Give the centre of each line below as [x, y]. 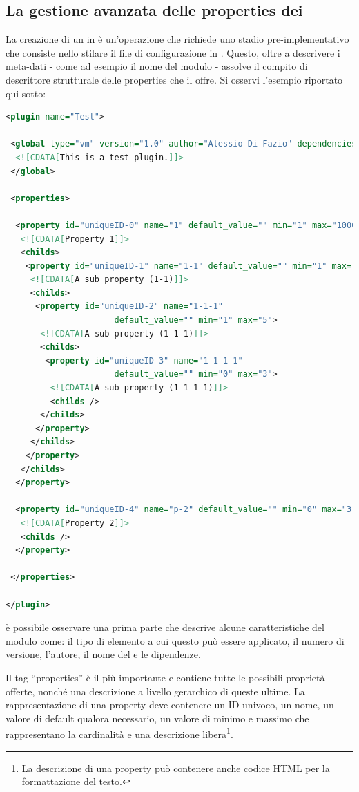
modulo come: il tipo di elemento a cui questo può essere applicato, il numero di [175, 640]
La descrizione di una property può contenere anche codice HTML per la [176, 767]
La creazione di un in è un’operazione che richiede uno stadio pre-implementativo [177, 39]
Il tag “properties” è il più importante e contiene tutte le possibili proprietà [165, 677]
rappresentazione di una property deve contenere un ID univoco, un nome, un [170, 705]
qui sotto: [26, 93]
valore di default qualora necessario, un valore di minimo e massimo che [157, 718]
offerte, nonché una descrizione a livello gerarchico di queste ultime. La [155, 691]
